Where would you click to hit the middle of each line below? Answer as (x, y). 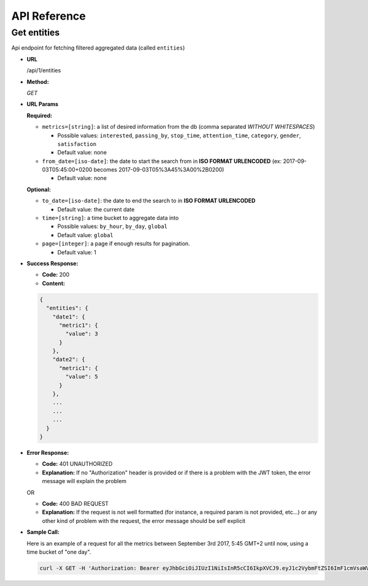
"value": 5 (82, 377)
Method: (38, 82)
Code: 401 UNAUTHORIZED (77, 464)
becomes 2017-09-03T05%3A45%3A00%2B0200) (159, 170)
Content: (54, 283)
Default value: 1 (77, 252)
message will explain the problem (84, 481)
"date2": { (69, 360)
